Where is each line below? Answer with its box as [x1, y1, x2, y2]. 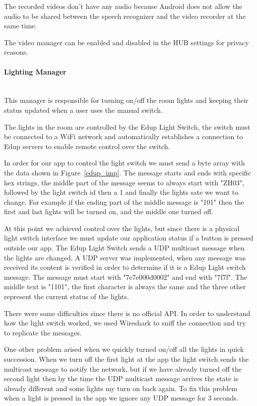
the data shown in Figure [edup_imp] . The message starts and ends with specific [4, 167, 251, 177]
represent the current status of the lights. [4, 291, 129, 302]
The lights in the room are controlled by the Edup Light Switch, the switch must [4, 121, 251, 132]
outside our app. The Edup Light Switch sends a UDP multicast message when [4, 243, 245, 253]
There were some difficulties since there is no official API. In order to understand [4, 308, 251, 318]
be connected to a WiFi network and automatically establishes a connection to [4, 131, 243, 142]
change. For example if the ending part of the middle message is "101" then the [4, 196, 244, 207]
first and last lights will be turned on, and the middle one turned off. [4, 206, 213, 217]
